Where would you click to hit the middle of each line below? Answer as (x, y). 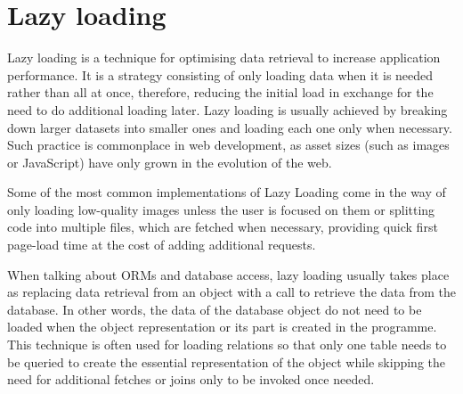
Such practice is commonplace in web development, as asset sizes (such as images (228, 145)
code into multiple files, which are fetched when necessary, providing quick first (223, 227)
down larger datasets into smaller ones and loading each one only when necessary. (230, 127)
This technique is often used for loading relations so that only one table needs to (227, 345)
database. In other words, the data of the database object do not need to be (215, 309)
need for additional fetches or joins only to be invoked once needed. (191, 379)
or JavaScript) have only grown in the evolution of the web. (170, 162)
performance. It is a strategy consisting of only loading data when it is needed (220, 74)
